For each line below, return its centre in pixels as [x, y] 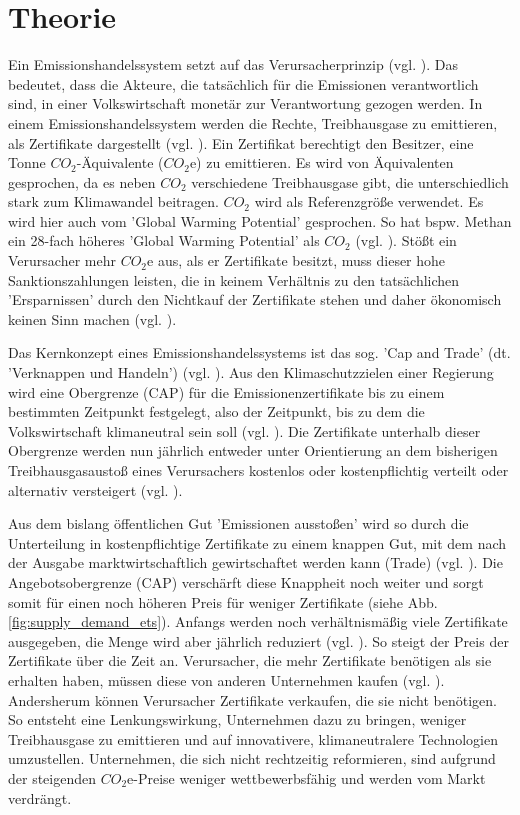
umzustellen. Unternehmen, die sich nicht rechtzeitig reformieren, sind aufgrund [252, 758]
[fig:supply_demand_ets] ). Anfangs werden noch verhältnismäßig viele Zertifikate [258, 621]
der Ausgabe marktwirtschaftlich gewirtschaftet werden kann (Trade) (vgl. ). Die [255, 562]
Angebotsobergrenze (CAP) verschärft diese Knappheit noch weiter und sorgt [246, 581]
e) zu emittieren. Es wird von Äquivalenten [321, 162]
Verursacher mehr [62, 260]
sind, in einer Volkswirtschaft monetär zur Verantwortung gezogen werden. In [245, 103]
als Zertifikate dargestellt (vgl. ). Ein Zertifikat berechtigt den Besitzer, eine [241, 142]
